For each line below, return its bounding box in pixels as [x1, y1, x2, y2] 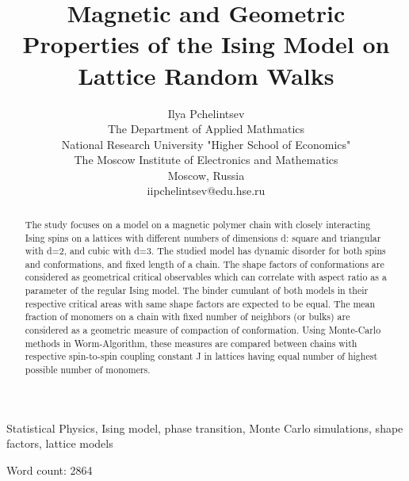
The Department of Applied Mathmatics [107, 120, 305, 137]
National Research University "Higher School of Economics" [61, 136, 351, 152]
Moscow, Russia [167, 166, 245, 183]
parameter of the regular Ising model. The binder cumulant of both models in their [25, 284, 369, 297]
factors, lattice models [6, 435, 113, 452]
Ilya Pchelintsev [167, 105, 245, 121]
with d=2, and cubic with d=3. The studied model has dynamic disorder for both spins [25, 244, 386, 258]
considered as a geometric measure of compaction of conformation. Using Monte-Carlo [25, 323, 381, 337]
